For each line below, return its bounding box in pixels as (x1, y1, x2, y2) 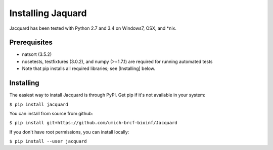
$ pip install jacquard (9, 101, 68, 107)
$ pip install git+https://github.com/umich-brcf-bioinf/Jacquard (9, 120, 178, 126)
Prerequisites (9, 38, 53, 47)
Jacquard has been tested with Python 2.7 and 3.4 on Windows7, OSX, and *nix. (9, 25, 176, 31)
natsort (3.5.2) (22, 51, 52, 57)
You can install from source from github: (9, 110, 94, 116)
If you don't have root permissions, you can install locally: (9, 129, 129, 135)
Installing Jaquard (9, 8, 87, 19)
